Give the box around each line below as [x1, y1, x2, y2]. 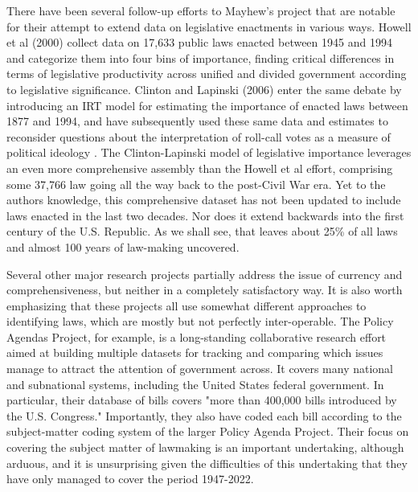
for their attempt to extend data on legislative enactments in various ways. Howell [6, 18, 412, 35]
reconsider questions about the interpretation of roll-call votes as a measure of [6, 128, 391, 145]
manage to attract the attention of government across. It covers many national [6, 360, 394, 377]
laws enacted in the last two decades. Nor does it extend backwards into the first [6, 207, 404, 223]
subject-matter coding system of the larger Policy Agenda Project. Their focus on [6, 423, 409, 440]
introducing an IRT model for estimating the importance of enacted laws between [6, 96, 408, 113]
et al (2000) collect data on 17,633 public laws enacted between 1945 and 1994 [6, 34, 392, 51]
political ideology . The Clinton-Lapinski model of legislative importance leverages [6, 144, 412, 161]
